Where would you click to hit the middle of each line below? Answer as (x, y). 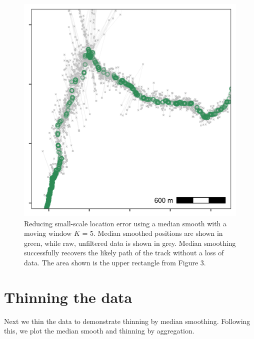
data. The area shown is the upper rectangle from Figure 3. (115, 262)
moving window (48, 233)
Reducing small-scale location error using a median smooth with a (125, 223)
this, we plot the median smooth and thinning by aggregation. (99, 331)
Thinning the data (68, 297)
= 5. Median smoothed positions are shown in (152, 233)
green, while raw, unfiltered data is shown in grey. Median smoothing (130, 243)
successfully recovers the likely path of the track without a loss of (124, 253)
